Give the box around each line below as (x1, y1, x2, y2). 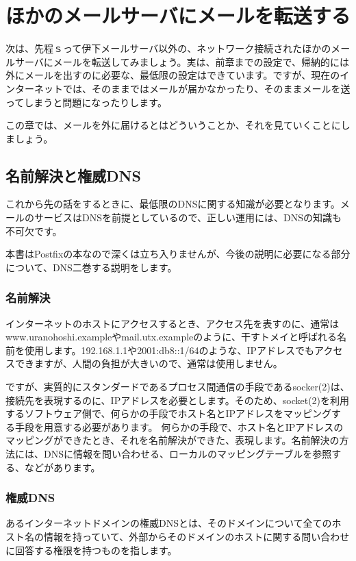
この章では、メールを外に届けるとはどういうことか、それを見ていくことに (5, 118, 341, 132)
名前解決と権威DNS (5, 164, 141, 186)
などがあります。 (24, 460, 101, 474)
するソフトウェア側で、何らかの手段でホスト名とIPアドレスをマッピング (5, 406, 332, 421)
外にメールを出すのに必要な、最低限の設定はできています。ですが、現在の (5, 68, 340, 82)
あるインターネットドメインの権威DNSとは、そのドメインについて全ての (5, 516, 332, 530)
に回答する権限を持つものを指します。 (5, 543, 177, 557)
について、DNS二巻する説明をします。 (5, 260, 177, 274)
